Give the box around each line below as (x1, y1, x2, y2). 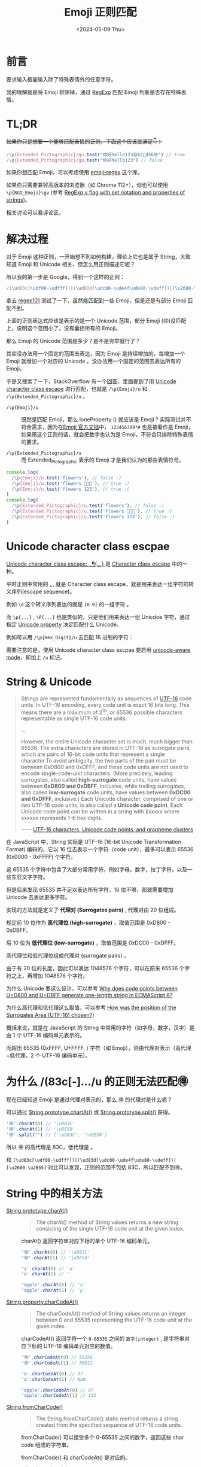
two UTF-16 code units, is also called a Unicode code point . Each (20, 801, 183, 809)
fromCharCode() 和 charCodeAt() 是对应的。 (21, 1454, 131, 1461)
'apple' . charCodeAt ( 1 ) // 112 (21, 1393, 97, 1399)
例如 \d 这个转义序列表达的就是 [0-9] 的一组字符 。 (6, 600, 132, 608)
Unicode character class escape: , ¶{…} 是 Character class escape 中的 (6, 560, 182, 567)
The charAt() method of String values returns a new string (35, 1219, 179, 1226)
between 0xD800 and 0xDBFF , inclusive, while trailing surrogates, (20, 782, 185, 790)
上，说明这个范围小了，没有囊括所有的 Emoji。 (6, 324, 121, 332)
